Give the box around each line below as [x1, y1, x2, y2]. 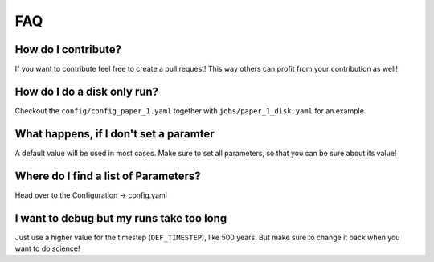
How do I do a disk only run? [14, 84, 159, 98]
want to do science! [14, 244, 80, 253]
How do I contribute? [14, 43, 122, 56]
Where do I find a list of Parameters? [14, 169, 201, 182]
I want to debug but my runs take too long [14, 211, 227, 225]
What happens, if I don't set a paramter [14, 127, 215, 141]
